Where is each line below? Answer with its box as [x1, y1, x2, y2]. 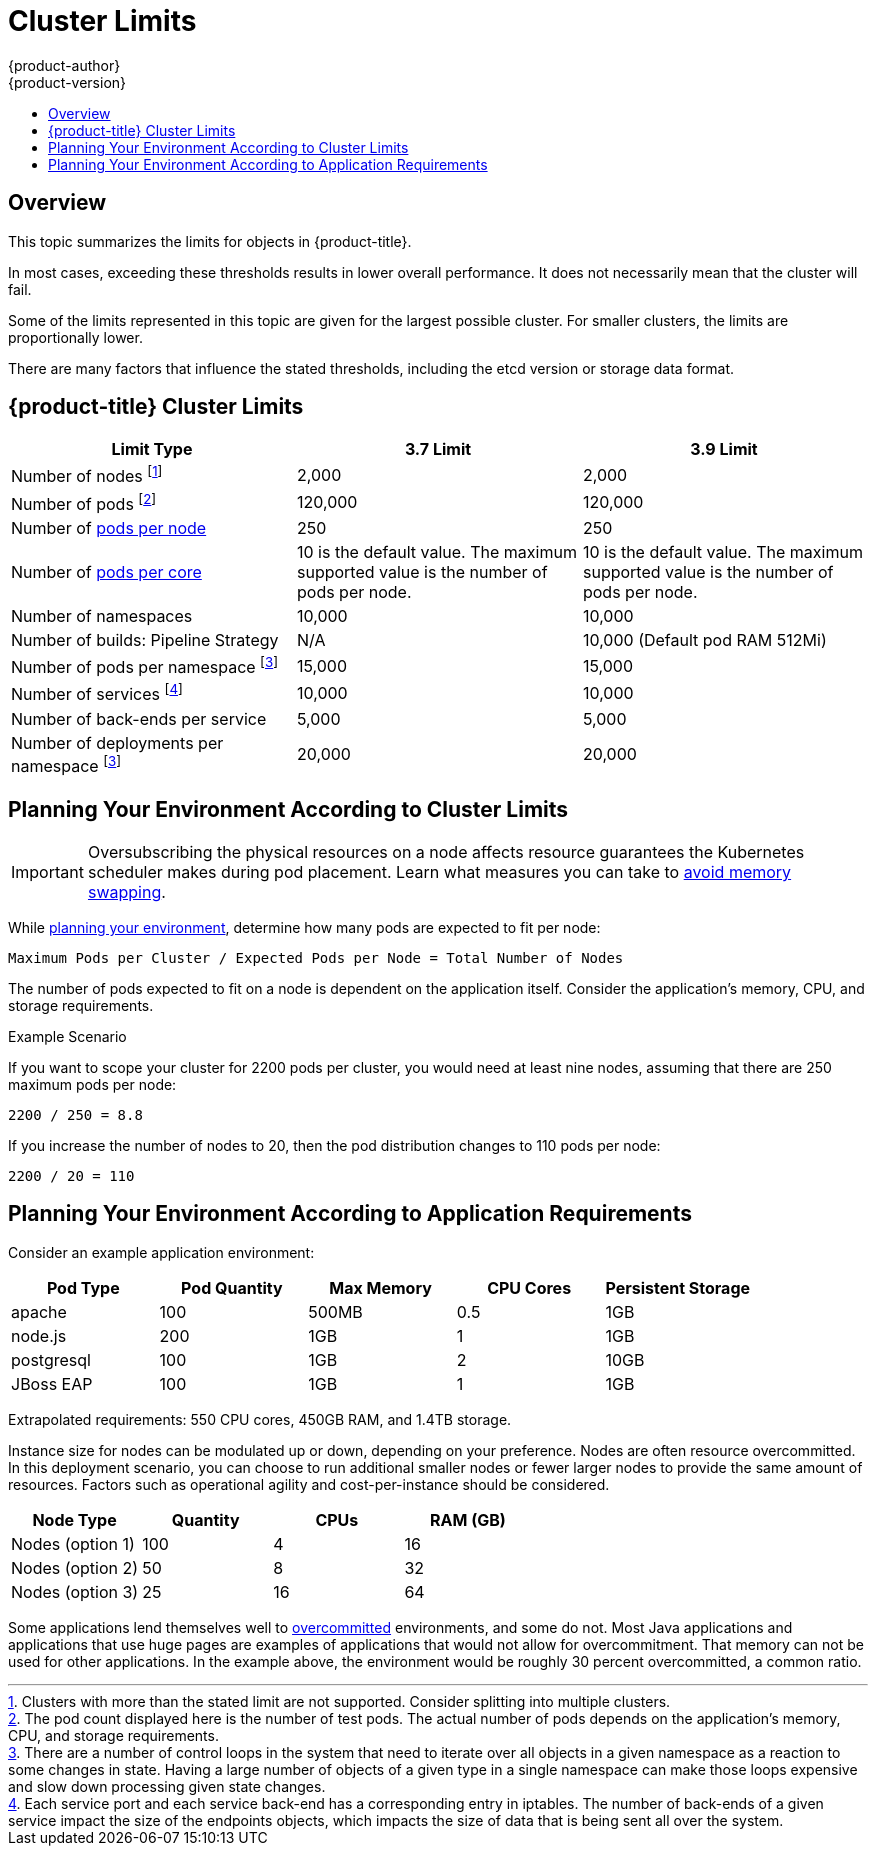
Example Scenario [8, 1027, 127, 1045]
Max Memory [329, 1277, 432, 1298]
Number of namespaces [11, 606, 193, 627]
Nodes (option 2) [11, 1557, 139, 1578]
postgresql [11, 1349, 91, 1370]
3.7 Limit [404, 439, 472, 460]
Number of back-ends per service [11, 708, 267, 729]
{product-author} [8, 56, 121, 74]
